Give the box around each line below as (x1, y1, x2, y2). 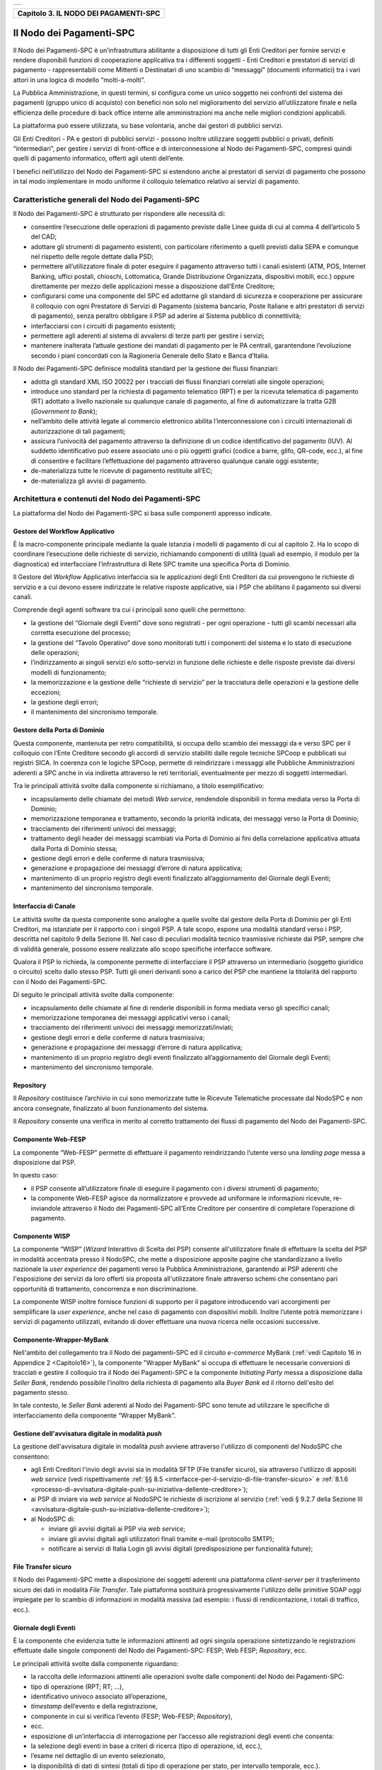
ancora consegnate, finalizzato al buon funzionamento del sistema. (13, 1104, 209, 1112)
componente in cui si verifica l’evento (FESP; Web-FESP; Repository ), (30, 1712, 233, 1720)
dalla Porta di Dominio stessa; (30, 844, 118, 852)
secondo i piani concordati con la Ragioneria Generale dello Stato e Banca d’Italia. (30, 351, 270, 360)
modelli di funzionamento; (30, 668, 107, 676)
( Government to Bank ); (30, 407, 98, 416)
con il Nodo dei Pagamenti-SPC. (13, 977, 108, 986)
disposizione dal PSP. (13, 1158, 76, 1166)
